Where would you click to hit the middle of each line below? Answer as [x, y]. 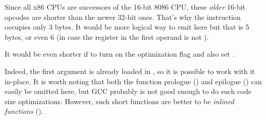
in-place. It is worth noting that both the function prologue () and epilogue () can [133, 81]
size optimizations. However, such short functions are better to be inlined [119, 101]
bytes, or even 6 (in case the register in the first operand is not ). [107, 37]
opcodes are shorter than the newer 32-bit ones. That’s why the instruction [123, 17]
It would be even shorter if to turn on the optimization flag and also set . [120, 54]
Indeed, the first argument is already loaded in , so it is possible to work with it [130, 71]
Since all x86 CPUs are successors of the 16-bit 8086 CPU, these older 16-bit [125, 7]
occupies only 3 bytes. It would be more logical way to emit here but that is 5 [127, 27]
